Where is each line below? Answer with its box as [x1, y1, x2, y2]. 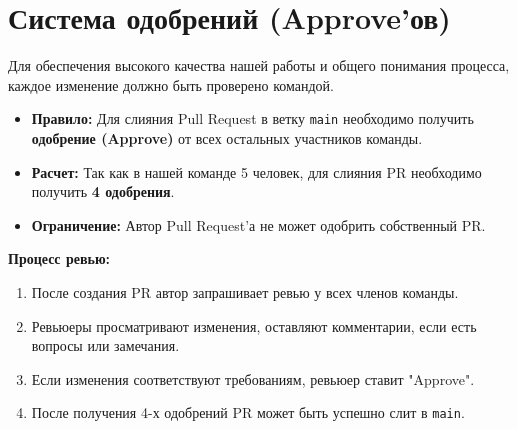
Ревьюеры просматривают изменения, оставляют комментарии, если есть [31, 315, 477, 336]
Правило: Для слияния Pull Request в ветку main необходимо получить [31, 108, 474, 129]
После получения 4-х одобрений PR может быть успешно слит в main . [31, 402, 465, 423]
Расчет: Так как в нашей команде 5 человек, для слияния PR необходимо [31, 161, 482, 182]
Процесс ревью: [8, 248, 111, 269]
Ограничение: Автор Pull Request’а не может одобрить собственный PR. [31, 214, 486, 235]
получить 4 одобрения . [31, 181, 175, 202]
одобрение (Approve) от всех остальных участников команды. [31, 127, 423, 148]
